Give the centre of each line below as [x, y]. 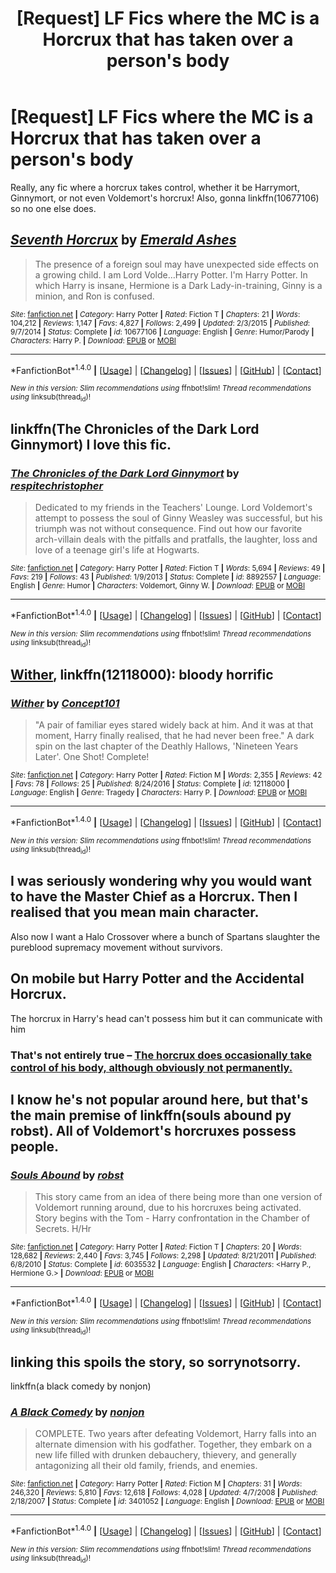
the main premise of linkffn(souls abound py [151, 1115]
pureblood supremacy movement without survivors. [116, 947]
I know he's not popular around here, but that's [159, 1100]
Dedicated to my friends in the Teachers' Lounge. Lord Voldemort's [173, 508]
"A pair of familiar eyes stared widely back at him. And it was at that [174, 725]
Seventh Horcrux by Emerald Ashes [123, 240]
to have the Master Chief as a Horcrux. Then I [154, 897]
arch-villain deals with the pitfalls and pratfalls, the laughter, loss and [176, 539]
